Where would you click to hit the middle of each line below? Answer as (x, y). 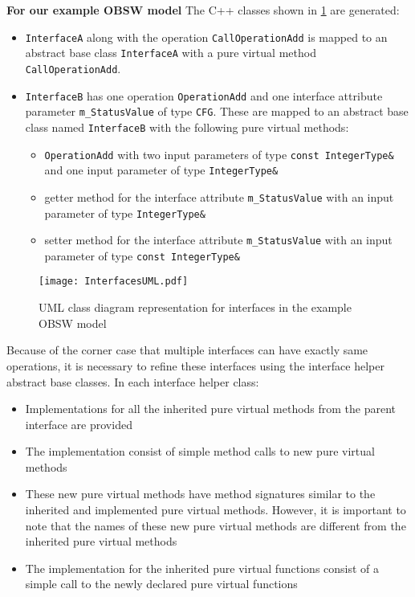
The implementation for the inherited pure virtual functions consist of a (202, 568)
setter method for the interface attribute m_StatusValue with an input (218, 240)
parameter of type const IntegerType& (142, 255)
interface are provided (79, 424)
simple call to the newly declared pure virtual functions (161, 584)
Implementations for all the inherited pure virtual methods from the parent (211, 409)
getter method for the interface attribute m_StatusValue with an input (219, 196)
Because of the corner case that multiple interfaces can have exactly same (187, 350)
